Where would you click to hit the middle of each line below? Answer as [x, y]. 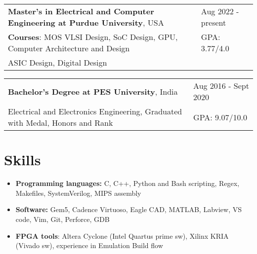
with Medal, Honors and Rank [61, 123]
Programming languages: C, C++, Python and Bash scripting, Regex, [128, 183]
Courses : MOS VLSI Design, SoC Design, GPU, [93, 37]
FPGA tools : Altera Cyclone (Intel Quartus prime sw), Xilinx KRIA [122, 236]
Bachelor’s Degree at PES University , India [93, 91]
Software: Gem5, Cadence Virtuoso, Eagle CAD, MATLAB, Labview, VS [129, 209]
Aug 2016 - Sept [221, 86]
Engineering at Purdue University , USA [86, 22]
